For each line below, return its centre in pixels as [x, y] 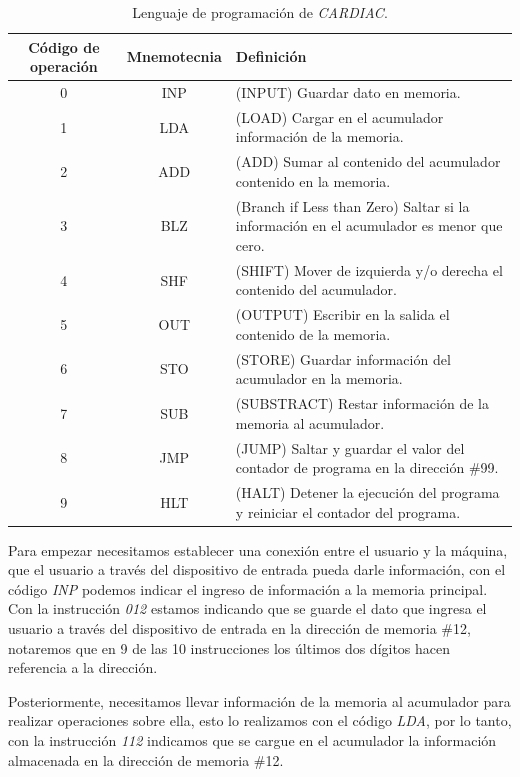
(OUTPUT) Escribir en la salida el [342, 314]
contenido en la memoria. [313, 180]
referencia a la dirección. [83, 667]
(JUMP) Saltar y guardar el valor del [350, 447]
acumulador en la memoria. [319, 378]
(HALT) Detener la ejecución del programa [367, 491]
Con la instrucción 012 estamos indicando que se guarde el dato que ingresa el [247, 608]
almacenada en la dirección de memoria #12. [146, 759]
